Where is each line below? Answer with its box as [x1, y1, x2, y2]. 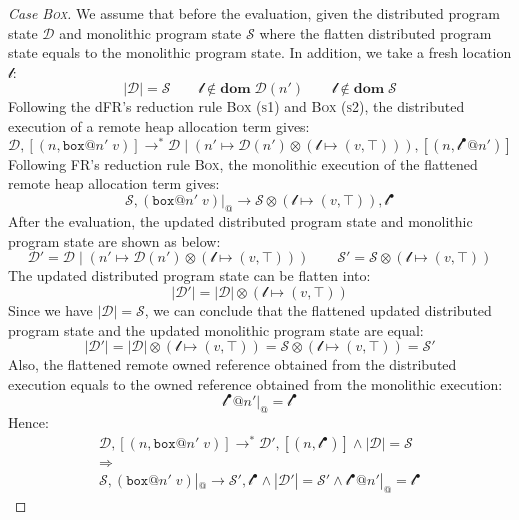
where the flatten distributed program [259, 22, 492, 43]
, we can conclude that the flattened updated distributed [144, 299, 492, 320]
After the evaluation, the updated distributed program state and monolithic [8, 211, 473, 232]
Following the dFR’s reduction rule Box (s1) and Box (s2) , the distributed [8, 96, 465, 117]
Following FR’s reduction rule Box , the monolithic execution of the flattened [8, 153, 478, 174]
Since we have [8, 299, 93, 320]
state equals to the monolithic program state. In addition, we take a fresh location [8, 42, 512, 63]
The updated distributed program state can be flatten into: [8, 265, 371, 286]
